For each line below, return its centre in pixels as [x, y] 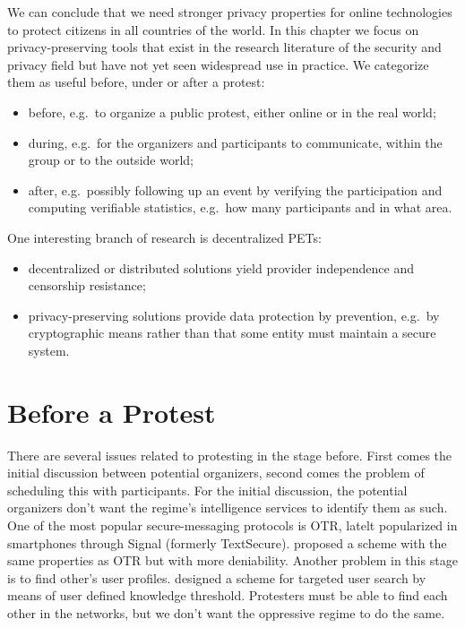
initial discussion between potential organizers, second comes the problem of [216, 473]
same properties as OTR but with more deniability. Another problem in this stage [232, 560]
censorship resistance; [87, 285]
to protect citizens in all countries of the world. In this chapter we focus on [213, 29]
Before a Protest [112, 412]
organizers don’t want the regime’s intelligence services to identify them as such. [228, 508]
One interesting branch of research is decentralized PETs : [164, 237]
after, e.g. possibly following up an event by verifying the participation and [235, 189]
